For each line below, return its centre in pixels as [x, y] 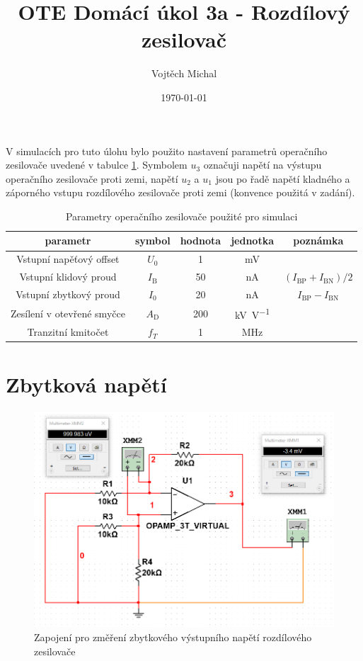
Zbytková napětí [86, 384]
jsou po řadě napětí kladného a [283, 178]
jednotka [252, 241]
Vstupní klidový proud [68, 277]
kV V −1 [253, 313]
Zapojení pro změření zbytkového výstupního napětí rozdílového [173, 637]
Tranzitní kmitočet [68, 332]
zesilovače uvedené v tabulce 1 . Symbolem [97, 165]
